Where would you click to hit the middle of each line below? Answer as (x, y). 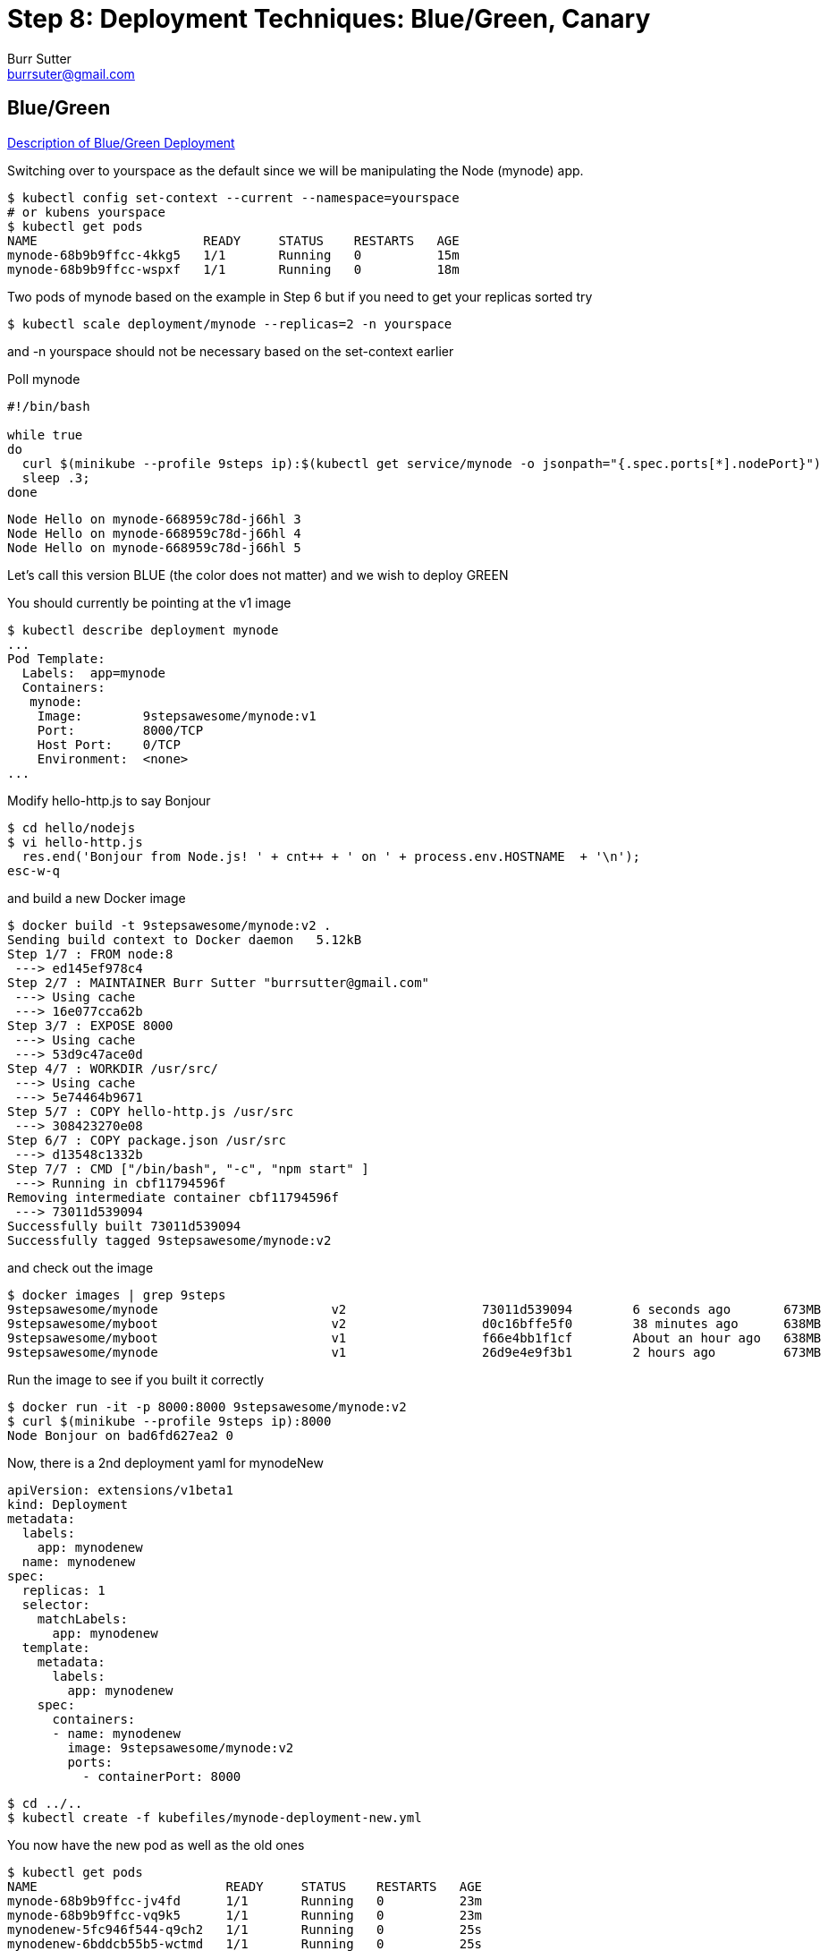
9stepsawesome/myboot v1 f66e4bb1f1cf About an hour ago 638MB (414, 1338)
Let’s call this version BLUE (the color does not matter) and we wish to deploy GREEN (258, 575)
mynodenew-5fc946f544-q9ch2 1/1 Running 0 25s (245, 1929)
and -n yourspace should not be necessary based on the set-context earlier (231, 351)
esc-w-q (34, 870)
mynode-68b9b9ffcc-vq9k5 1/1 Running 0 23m (245, 1915)
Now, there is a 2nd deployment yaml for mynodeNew (165, 1462)
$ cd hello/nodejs (72, 827)
